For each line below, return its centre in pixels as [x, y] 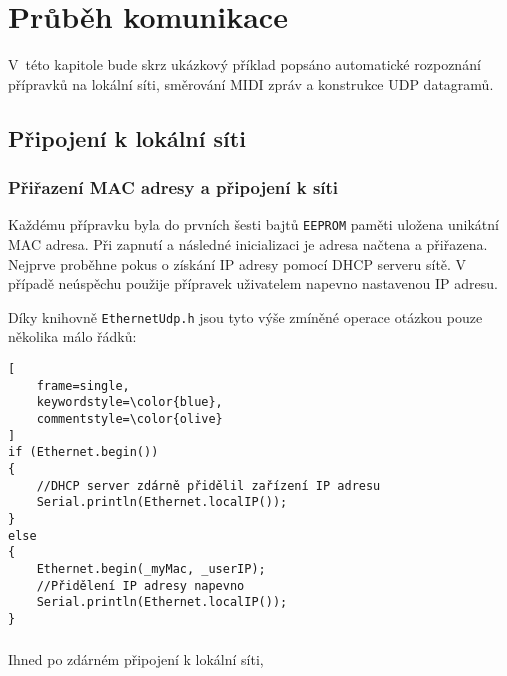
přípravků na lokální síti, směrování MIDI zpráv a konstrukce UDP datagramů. [251, 83]
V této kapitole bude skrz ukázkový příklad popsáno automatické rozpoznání [244, 64]
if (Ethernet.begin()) [83, 452]
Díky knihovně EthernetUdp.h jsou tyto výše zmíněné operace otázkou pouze [245, 316]
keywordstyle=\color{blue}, [129, 402]
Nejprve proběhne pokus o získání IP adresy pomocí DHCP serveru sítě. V [237, 263]
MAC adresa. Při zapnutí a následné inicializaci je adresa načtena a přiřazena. [248, 243]
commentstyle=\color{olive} [129, 418]
